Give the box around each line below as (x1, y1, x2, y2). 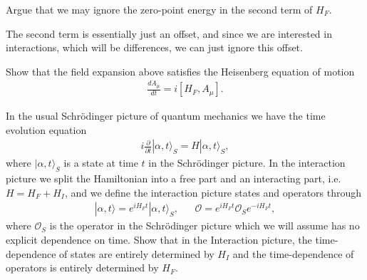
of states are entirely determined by (59, 246, 214, 261)
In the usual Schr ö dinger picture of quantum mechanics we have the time (6, 108, 326, 123)
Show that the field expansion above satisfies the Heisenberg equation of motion (6, 63, 355, 78)
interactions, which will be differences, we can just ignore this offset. (6, 40, 303, 55)
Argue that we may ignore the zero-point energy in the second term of (6, 2, 313, 16)
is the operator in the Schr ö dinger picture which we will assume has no (49, 218, 360, 233)
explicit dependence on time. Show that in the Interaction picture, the (6, 232, 312, 247)
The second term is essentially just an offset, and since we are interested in (6, 26, 332, 41)
